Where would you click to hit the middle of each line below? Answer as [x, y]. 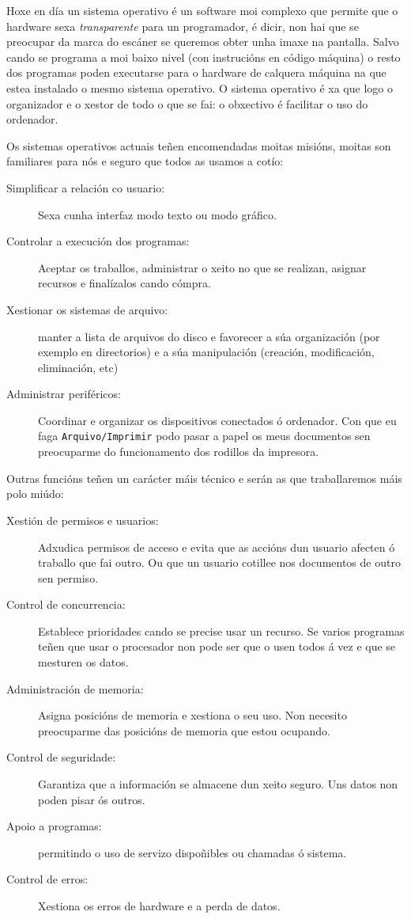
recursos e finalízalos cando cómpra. [124, 283]
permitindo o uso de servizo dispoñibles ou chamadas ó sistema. [192, 852]
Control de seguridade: [61, 757]
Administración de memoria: [75, 688]
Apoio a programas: [54, 826]
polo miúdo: [35, 494]
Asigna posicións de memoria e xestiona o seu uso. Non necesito [192, 715]
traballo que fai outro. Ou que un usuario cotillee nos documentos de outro [219, 562]
